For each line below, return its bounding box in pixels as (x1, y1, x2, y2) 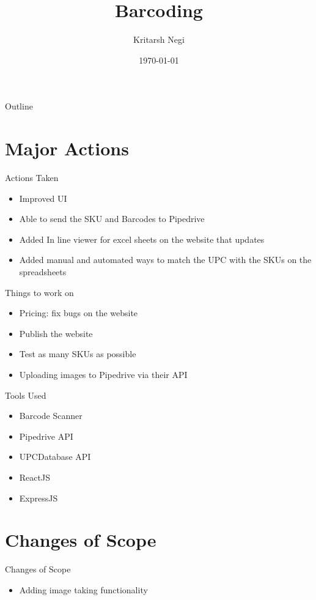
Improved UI (19, 191, 67, 204)
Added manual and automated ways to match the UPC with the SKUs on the (19, 253, 312, 266)
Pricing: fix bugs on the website (19, 306, 138, 319)
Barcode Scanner (19, 409, 83, 422)
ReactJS (19, 470, 50, 483)
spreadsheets (19, 265, 67, 278)
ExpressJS (19, 491, 58, 504)
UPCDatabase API (19, 450, 91, 463)
